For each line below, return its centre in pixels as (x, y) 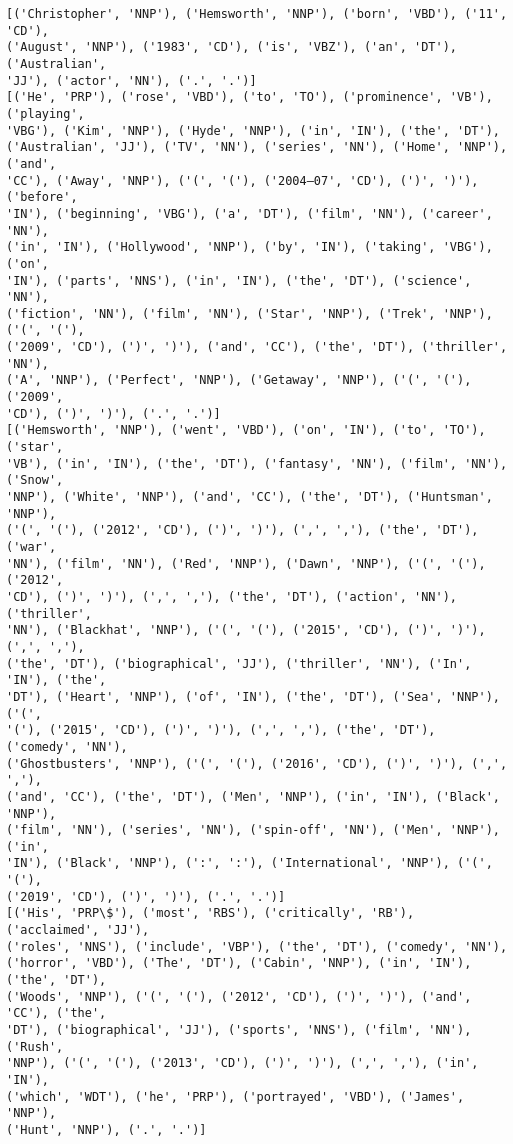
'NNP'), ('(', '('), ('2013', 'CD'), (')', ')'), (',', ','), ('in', (242, 1063)
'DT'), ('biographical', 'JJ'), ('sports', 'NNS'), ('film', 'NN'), (239, 1030)
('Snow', (35, 480)
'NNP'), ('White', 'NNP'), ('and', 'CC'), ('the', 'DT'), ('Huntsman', (249, 497)
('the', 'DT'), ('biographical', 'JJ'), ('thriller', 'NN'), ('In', (239, 663)
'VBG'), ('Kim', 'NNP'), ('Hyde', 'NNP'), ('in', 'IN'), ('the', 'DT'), (253, 130)
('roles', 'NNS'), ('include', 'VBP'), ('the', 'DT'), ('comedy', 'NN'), (257, 946)
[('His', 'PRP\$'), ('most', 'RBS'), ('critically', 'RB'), (210, 913)
